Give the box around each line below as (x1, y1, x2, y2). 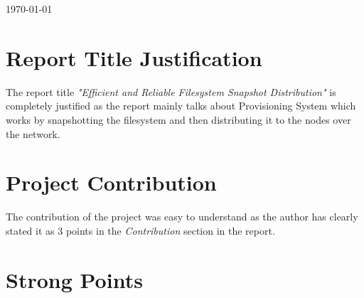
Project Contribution (6, 168, 217, 197)
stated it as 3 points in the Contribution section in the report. (6, 223, 275, 238)
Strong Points (6, 265, 143, 294)
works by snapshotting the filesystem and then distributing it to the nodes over (6, 112, 351, 127)
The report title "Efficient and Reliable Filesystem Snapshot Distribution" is (6, 84, 336, 99)
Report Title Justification (6, 43, 262, 72)
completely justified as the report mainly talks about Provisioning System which (6, 98, 356, 113)
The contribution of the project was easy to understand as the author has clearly (6, 209, 358, 224)
